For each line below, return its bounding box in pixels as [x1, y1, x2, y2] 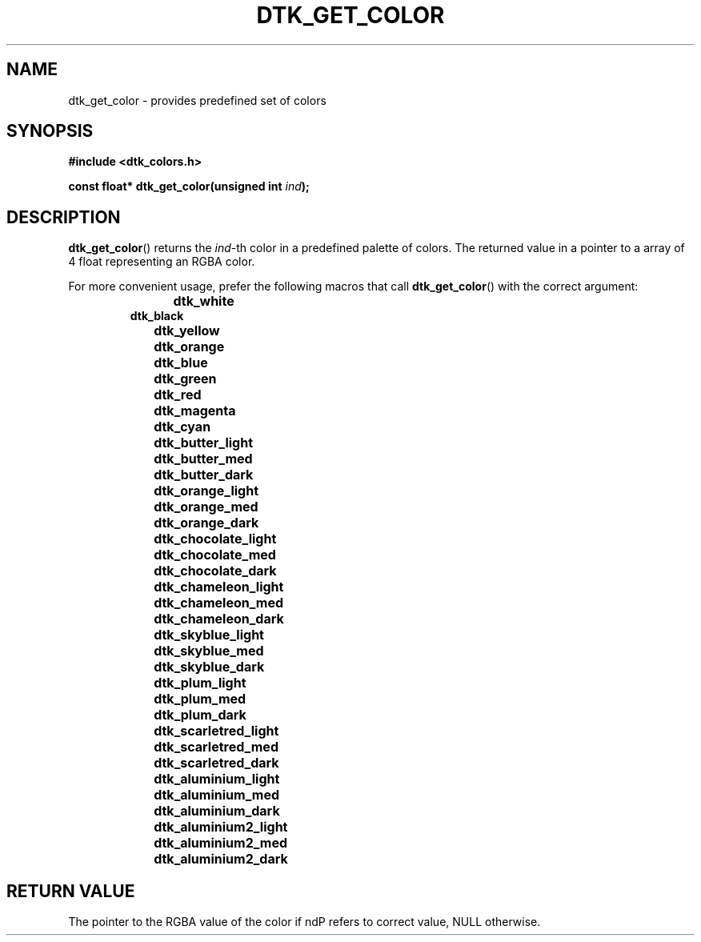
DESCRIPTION [6, 206, 121, 227]
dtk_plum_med [154, 691, 246, 708]
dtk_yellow [154, 323, 220, 339]
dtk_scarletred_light [154, 723, 279, 740]
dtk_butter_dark [154, 467, 254, 483]
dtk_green [154, 371, 217, 387]
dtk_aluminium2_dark [154, 851, 288, 868]
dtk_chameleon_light [154, 579, 284, 595]
